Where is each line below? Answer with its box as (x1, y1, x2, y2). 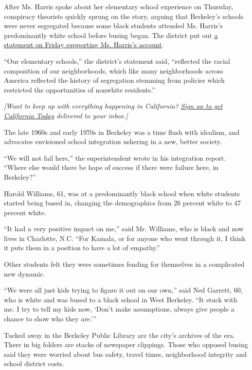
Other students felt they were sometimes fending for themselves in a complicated (4, 259, 245, 269)
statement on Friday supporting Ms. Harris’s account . (4, 39, 164, 50)
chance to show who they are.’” (4, 314, 97, 324)
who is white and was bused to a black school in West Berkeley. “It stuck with (4, 294, 237, 304)
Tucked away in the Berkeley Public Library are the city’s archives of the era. (4, 330, 235, 340)
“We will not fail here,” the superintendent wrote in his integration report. (4, 152, 226, 163)
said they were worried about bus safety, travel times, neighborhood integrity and (4, 349, 247, 359)
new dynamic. (4, 268, 45, 278)
